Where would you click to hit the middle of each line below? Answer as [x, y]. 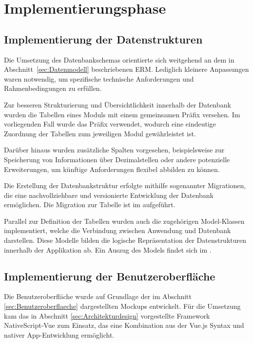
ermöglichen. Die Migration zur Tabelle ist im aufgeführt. [90, 204]
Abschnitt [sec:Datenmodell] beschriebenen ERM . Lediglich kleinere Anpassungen [126, 69]
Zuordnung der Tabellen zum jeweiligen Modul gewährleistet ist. [100, 133]
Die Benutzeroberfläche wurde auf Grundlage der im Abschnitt [98, 296]
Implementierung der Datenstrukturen [103, 39]
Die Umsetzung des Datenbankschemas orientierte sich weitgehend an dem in [119, 59]
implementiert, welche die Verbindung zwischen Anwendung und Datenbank [117, 230]
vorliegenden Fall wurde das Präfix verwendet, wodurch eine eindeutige [110, 124]
